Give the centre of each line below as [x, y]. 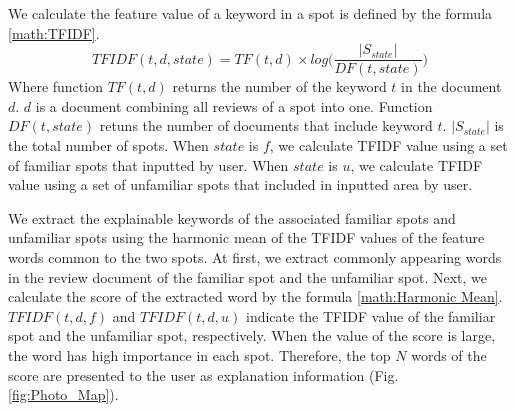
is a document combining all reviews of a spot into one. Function [234, 105]
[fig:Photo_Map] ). [63, 394]
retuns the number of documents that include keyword [266, 125]
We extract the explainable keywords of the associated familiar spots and [232, 217]
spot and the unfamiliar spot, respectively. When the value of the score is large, [252, 335]
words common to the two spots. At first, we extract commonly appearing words [255, 257]
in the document [451, 86]
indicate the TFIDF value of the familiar [370, 315]
